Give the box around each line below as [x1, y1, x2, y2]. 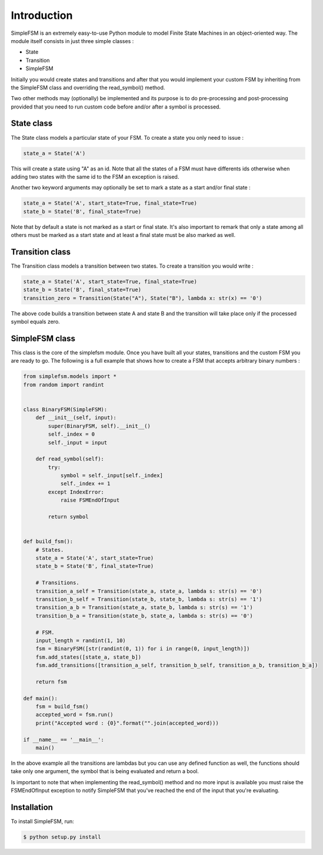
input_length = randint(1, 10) [35, 637, 126, 644]
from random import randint [23, 381, 104, 388]
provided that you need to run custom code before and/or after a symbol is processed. [11, 103, 221, 110]
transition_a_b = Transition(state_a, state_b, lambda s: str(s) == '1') [35, 604, 253, 611]
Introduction [11, 9, 73, 22]
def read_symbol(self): [35, 456, 104, 462]
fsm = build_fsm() [35, 703, 89, 710]
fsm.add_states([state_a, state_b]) [35, 653, 141, 660]
